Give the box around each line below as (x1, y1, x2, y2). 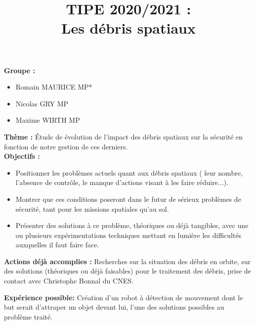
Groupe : (4, 65, 35, 75)
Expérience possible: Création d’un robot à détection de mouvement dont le (4, 292, 243, 302)
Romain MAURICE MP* (15, 82, 92, 92)
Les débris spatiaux (61, 18, 196, 38)
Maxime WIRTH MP (15, 115, 80, 125)
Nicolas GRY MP (15, 98, 69, 108)
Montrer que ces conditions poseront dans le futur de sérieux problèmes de (15, 193, 241, 204)
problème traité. (4, 311, 53, 322)
